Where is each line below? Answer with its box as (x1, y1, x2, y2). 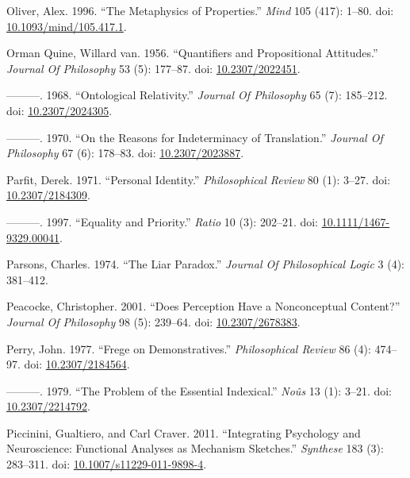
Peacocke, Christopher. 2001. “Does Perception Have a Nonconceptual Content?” (6, 298, 400, 314)
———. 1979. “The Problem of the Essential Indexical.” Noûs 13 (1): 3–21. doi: (6, 382, 393, 399)
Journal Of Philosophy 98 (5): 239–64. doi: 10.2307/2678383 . (6, 313, 301, 330)
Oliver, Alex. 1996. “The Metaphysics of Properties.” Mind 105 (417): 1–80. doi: (6, 2, 394, 18)
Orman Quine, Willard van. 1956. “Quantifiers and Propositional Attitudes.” (6, 44, 378, 61)
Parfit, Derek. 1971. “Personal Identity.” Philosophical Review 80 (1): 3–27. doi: (6, 171, 391, 187)
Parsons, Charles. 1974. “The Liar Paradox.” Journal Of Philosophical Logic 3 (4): (6, 256, 404, 272)
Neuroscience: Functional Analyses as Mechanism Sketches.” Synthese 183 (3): (6, 440, 384, 457)
